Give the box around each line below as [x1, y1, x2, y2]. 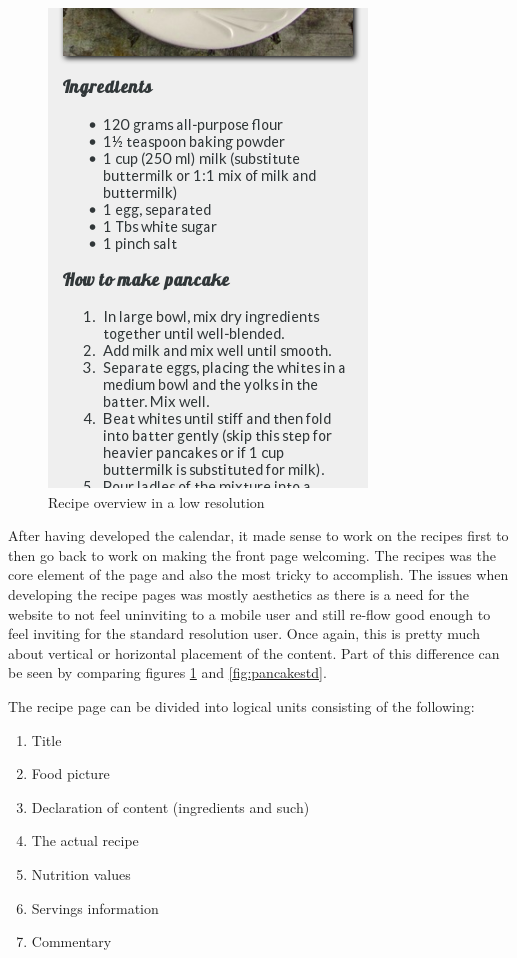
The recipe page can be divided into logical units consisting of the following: [8, 695, 475, 716]
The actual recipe [31, 830, 139, 851]
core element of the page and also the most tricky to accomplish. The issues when [8, 564, 509, 585]
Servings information [31, 897, 159, 918]
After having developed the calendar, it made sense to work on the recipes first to [8, 525, 509, 546]
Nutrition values [31, 863, 131, 884]
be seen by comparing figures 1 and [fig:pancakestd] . [8, 662, 327, 683]
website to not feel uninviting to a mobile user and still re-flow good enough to [8, 603, 491, 624]
